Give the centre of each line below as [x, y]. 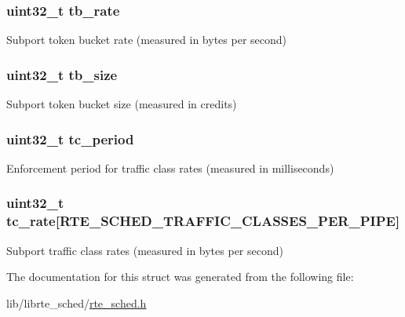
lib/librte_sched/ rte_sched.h [77, 302]
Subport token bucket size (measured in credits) [122, 104]
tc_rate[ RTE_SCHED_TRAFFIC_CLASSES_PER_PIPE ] [203, 221]
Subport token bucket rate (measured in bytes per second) [146, 40]
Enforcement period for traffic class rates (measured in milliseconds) [170, 168]
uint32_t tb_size [62, 74]
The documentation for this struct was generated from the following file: [180, 277]
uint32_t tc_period [70, 138]
